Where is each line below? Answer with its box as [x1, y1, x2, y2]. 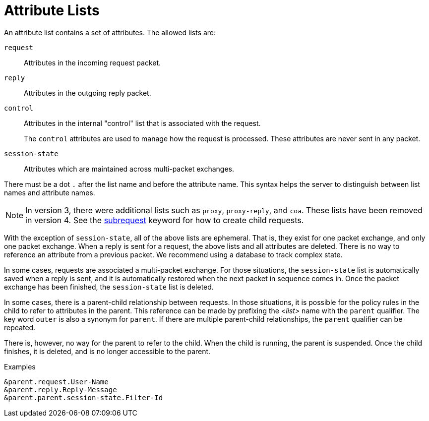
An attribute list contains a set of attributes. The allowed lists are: [4, 28, 216, 37]
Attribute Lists [4, 2, 100, 19]
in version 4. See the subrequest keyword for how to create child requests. [25, 215, 304, 225]
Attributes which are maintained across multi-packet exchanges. [24, 164, 235, 173]
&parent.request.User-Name [4, 377, 109, 386]
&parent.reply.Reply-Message [4, 385, 117, 394]
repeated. [4, 323, 36, 332]
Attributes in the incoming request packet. [24, 58, 161, 67]
